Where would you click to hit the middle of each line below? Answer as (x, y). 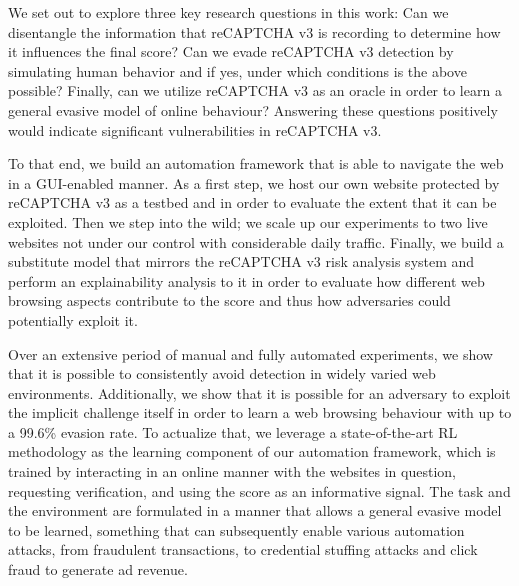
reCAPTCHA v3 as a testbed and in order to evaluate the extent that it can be (252, 202)
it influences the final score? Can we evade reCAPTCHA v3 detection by (231, 51)
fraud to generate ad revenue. (98, 569)
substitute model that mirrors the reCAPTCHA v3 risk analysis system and (241, 261)
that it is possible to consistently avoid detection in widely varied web (222, 373)
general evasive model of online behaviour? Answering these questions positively (253, 109)
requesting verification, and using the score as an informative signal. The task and (259, 490)
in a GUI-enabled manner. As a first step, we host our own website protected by (254, 182)
